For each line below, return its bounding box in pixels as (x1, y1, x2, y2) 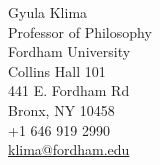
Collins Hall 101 (8, 60, 106, 81)
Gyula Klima (8, 2, 88, 22)
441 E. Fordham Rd (8, 80, 130, 101)
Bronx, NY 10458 (8, 99, 115, 120)
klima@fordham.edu (8, 139, 130, 160)
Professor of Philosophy (8, 21, 152, 42)
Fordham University (8, 41, 131, 62)
